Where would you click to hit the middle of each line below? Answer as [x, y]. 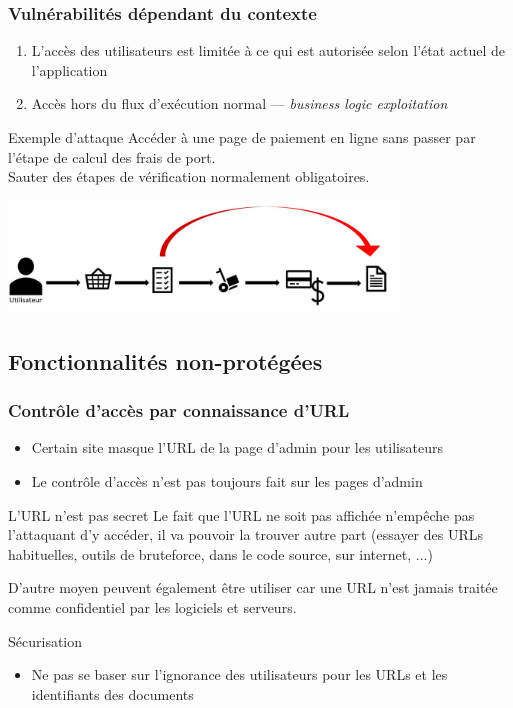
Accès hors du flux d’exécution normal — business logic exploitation [239, 103]
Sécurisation [45, 640]
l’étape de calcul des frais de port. [112, 156]
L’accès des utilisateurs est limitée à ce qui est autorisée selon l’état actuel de [268, 50]
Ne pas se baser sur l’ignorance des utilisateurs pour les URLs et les [239, 674]
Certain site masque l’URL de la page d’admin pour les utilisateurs [237, 447]
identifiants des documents [112, 693]
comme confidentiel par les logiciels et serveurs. [152, 606]
